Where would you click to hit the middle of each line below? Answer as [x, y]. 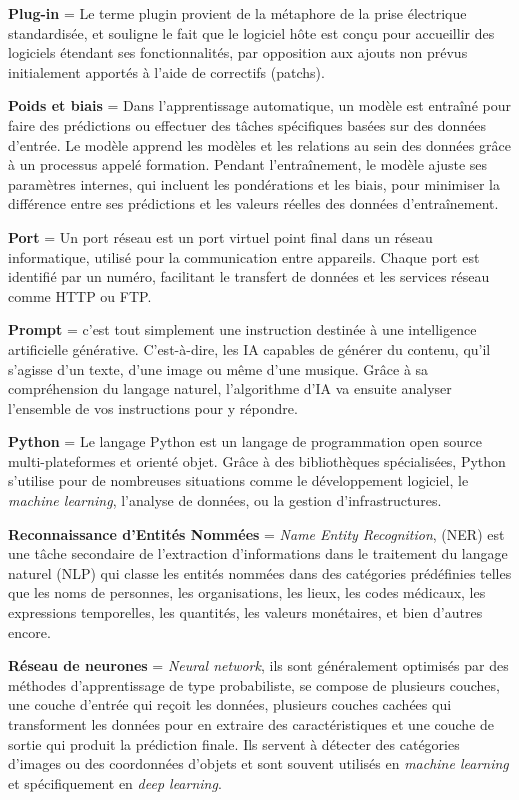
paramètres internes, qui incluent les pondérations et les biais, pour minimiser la [254, 183]
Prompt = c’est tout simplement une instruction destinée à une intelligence [242, 329]
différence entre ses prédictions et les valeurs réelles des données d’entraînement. [253, 203]
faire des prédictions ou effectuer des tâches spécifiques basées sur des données [247, 124]
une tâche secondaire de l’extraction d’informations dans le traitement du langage [258, 553]
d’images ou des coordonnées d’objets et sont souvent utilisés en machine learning [258, 763]
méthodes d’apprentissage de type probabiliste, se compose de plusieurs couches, [254, 684]
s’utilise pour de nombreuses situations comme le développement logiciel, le [238, 480]
